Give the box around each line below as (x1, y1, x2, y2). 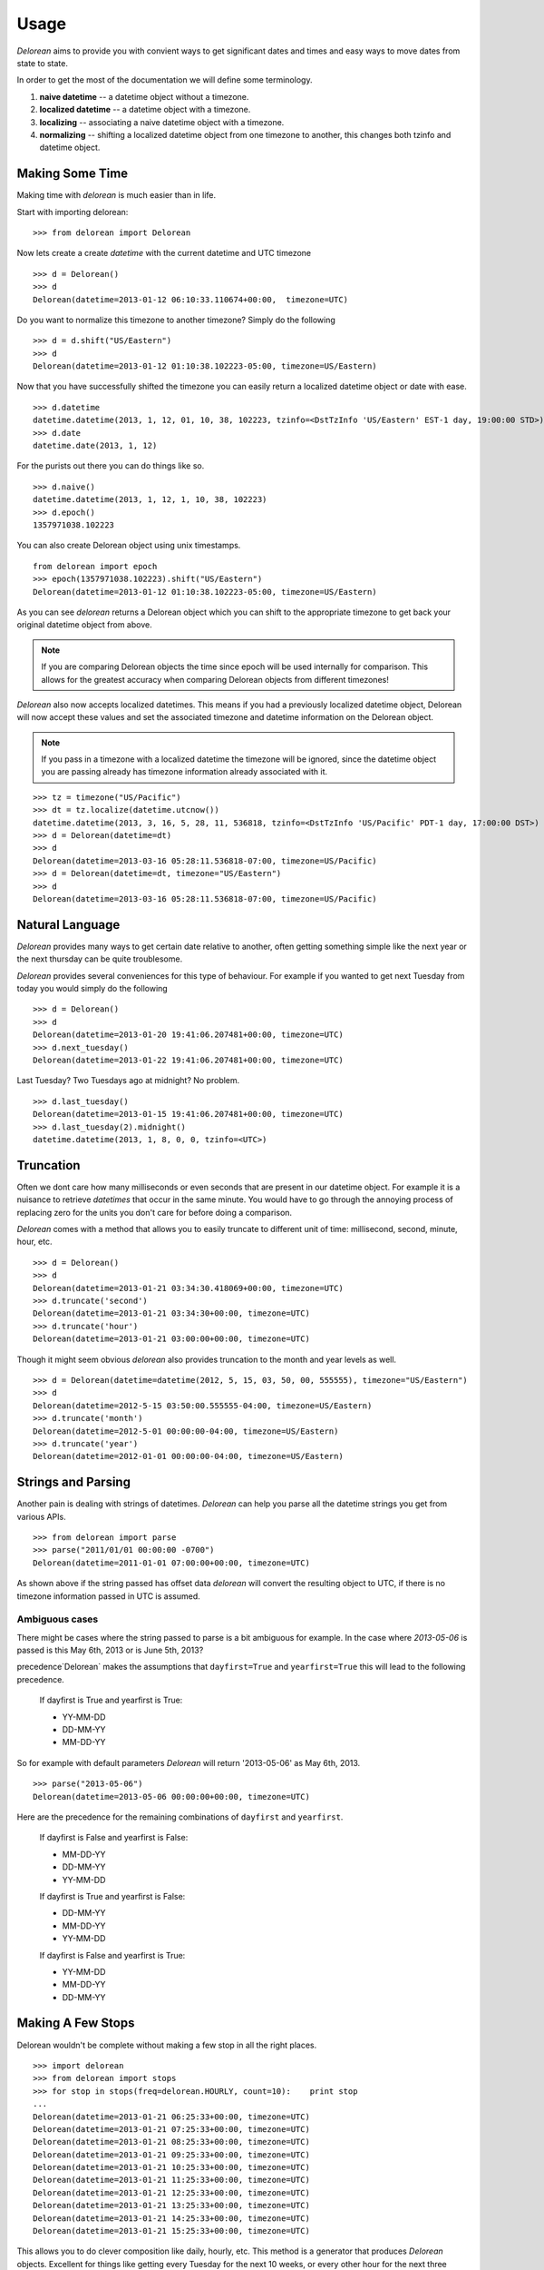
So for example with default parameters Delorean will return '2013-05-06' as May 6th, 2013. (16, 1757, 361, 1768)
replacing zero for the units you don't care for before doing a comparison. (16, 1207, 293, 1218)
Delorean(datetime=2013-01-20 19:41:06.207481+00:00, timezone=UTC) (33, 1030, 344, 1040)
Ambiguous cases (16, 1613, 99, 1625)
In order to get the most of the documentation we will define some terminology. (16, 74, 313, 85)
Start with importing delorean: (16, 206, 129, 217)
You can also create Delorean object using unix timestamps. (16, 540, 241, 551)
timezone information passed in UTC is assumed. (16, 1590, 200, 1602)
